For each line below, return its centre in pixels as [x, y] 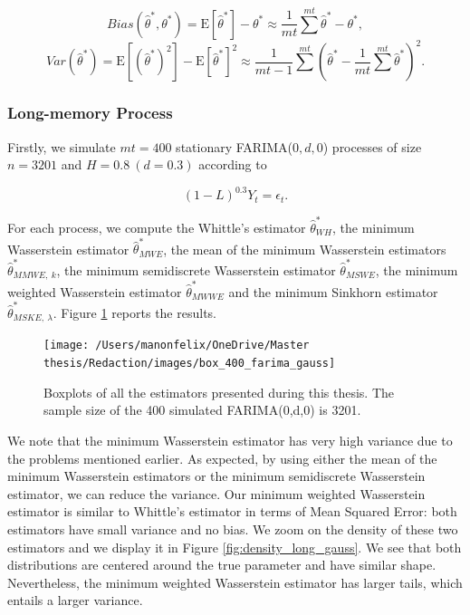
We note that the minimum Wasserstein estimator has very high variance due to [230, 440]
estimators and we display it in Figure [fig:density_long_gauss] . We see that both [235, 547]
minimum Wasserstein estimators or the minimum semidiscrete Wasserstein [216, 476]
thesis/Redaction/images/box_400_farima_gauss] [190, 364]
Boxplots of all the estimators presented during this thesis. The [219, 392]
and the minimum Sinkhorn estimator [333, 291]
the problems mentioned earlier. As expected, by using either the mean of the [222, 458]
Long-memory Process [90, 113]
